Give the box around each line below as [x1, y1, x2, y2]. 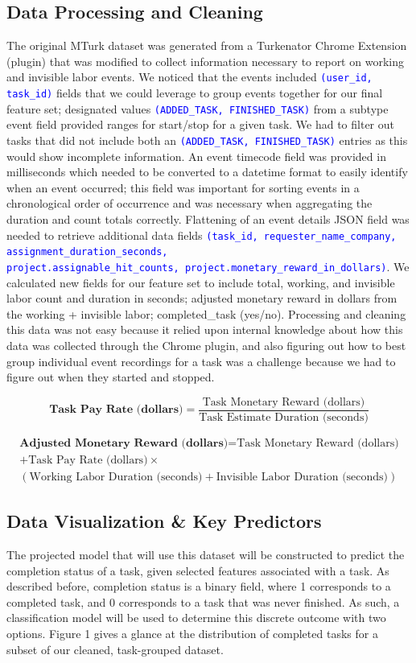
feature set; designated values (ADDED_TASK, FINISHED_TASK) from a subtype [6, 100, 389, 117]
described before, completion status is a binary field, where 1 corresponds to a [6, 578, 391, 595]
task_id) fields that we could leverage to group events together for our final [6, 84, 383, 101]
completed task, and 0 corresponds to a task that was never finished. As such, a [6, 593, 400, 610]
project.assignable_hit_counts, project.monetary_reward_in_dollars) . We [6, 257, 410, 274]
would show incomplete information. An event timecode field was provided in [6, 147, 386, 164]
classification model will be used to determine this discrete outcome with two [6, 609, 386, 626]
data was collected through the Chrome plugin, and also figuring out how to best [6, 336, 406, 353]
